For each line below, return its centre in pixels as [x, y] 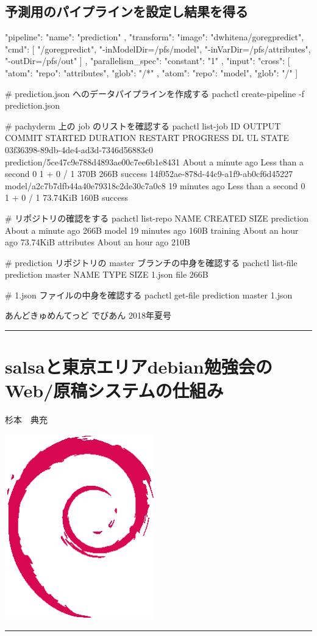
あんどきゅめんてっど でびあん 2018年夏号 [88, 315]
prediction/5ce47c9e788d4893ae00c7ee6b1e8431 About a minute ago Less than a [154, 161]
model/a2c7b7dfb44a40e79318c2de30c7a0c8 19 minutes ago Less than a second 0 [155, 185]
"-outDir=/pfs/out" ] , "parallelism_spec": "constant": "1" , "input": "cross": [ [148, 61]
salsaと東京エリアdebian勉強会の [139, 367]
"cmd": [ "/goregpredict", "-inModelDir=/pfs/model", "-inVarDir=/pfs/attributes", [158, 49]
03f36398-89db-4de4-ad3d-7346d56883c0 [79, 149]
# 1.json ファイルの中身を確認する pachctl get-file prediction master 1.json [149, 295]
